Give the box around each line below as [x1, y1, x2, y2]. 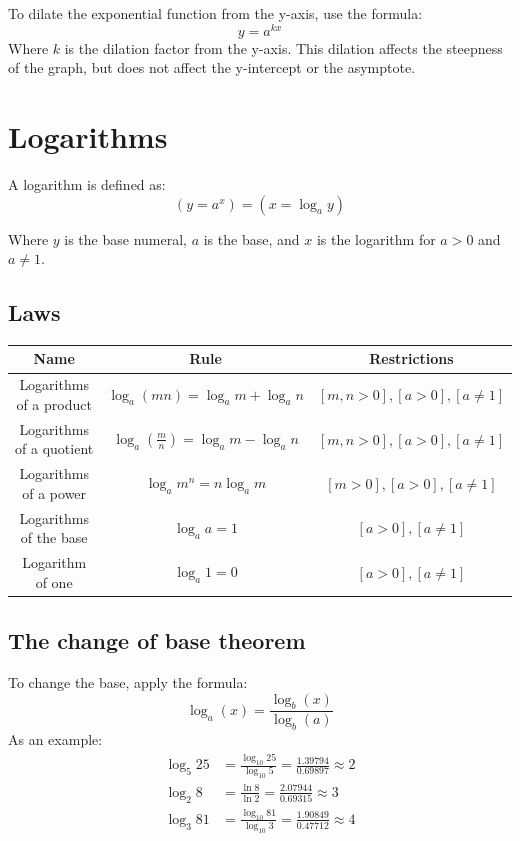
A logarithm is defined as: [8, 173, 166, 194]
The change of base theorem [8, 625, 306, 656]
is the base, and [203, 228, 300, 249]
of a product [16, 393, 92, 414]
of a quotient [15, 438, 94, 459]
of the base [20, 527, 88, 548]
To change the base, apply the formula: [8, 671, 248, 692]
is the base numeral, [64, 228, 187, 249]
